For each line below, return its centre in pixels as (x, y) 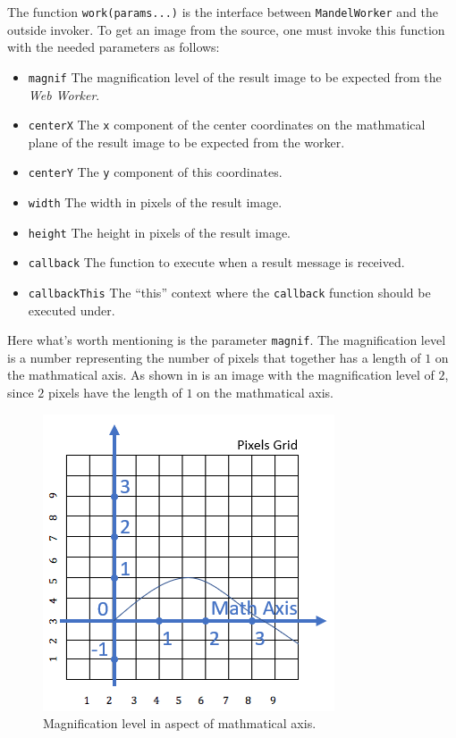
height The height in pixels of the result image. (159, 232)
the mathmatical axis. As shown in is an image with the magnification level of (221, 375)
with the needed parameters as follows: (114, 47)
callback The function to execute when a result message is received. (216, 262)
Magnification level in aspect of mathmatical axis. (180, 723)
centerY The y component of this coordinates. (155, 172)
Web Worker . (64, 94)
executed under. (72, 310)
